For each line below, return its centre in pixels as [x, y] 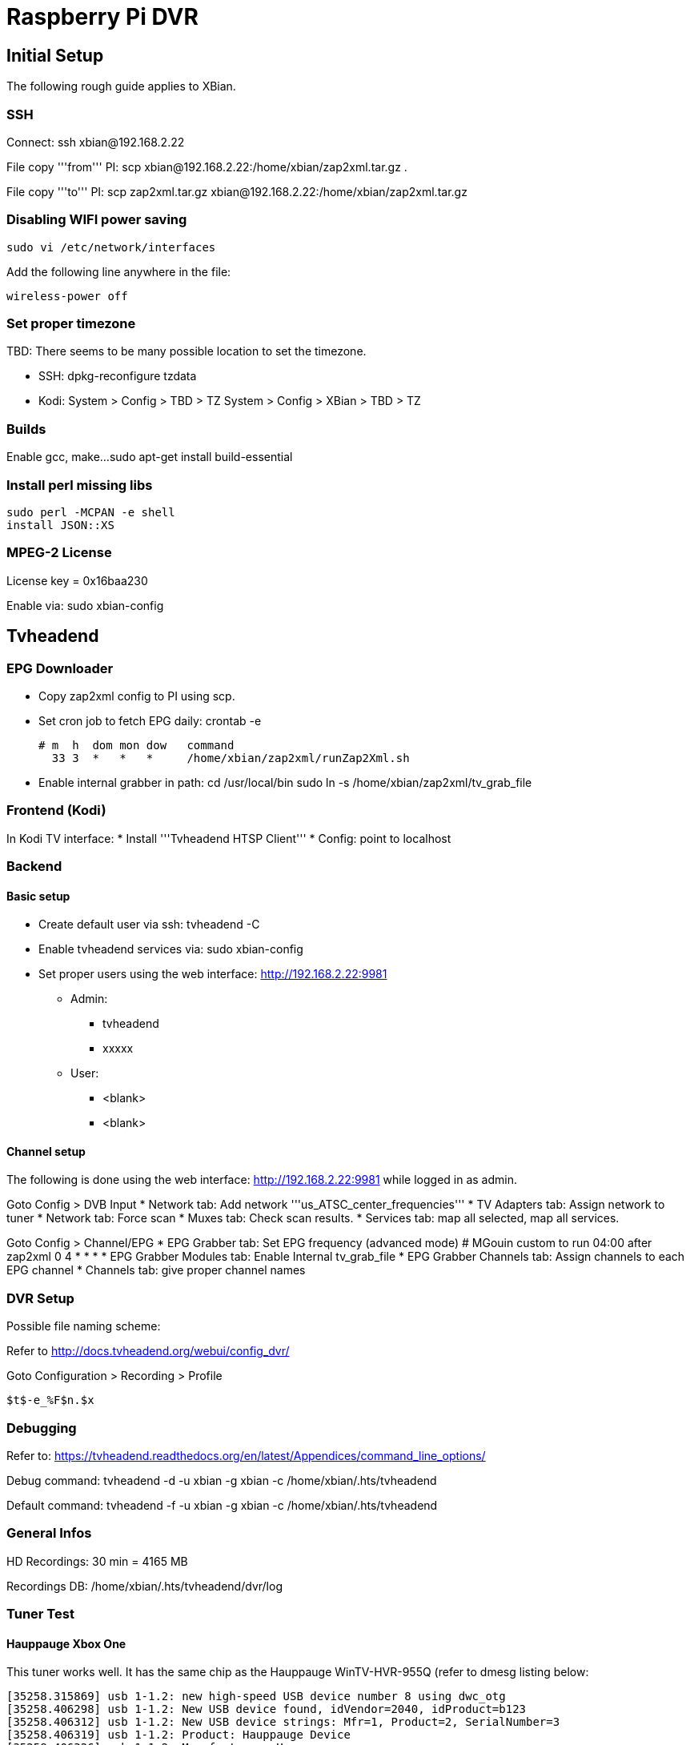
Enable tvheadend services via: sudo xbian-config [171, 949]
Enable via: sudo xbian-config [85, 605]
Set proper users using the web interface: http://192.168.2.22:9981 [213, 974]
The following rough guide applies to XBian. [121, 86]
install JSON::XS [60, 525]
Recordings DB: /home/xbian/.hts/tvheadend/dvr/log [144, 1586]
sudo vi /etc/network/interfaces [111, 247]
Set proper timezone [71, 324]
